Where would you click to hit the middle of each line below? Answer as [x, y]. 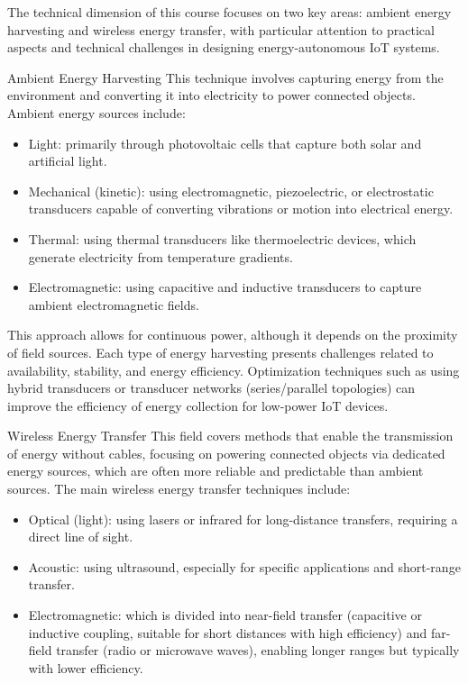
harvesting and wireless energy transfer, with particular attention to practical [221, 29]
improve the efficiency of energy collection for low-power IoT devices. [198, 405]
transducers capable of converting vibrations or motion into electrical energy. [241, 209]
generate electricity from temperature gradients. [161, 256]
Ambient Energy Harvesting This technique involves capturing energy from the [225, 77]
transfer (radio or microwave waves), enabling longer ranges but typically [258, 650]
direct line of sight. [81, 537]
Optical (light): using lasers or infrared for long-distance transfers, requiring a [243, 519]
